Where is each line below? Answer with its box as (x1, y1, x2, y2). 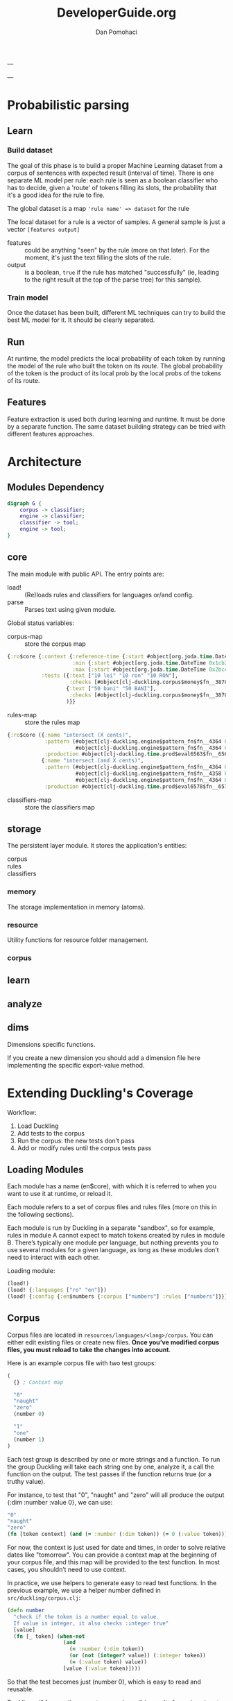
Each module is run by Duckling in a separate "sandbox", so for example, (7, 1224, 216, 1232)
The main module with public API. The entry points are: (7, 570, 164, 578)
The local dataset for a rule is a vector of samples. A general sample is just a (7, 217, 225, 226)
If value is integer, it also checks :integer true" (13, 1620, 169, 1627)
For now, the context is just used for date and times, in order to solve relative (7, 1544, 226, 1552)
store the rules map (24, 718, 80, 726)
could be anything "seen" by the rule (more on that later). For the (24, 246, 210, 254)
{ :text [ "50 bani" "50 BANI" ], (66, 685, 157, 692)
